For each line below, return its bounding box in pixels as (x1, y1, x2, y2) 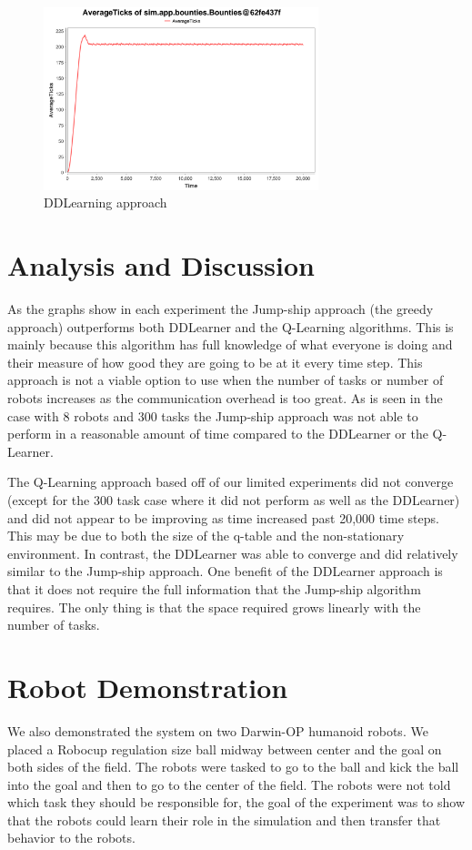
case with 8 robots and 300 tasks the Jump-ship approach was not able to (7, 406, 418, 425)
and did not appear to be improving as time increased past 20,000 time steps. (7, 508, 439, 527)
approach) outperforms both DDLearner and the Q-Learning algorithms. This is (7, 317, 454, 336)
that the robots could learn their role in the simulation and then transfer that (7, 810, 441, 829)
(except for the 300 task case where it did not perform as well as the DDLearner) (7, 491, 460, 510)
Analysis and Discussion (7, 247, 315, 284)
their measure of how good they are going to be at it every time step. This (7, 352, 423, 371)
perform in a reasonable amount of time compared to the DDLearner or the (7, 424, 428, 443)
